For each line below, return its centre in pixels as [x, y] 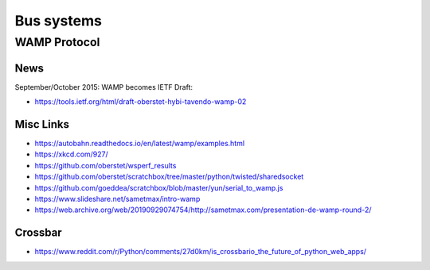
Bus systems [59, 21]
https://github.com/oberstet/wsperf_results [106, 165]
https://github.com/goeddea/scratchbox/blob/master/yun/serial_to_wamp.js [159, 187]
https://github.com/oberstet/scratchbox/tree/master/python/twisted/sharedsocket [169, 177]
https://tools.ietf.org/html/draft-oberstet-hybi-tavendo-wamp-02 [141, 102]
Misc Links [42, 124]
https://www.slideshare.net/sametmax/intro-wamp [117, 199]
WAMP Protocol [57, 42]
